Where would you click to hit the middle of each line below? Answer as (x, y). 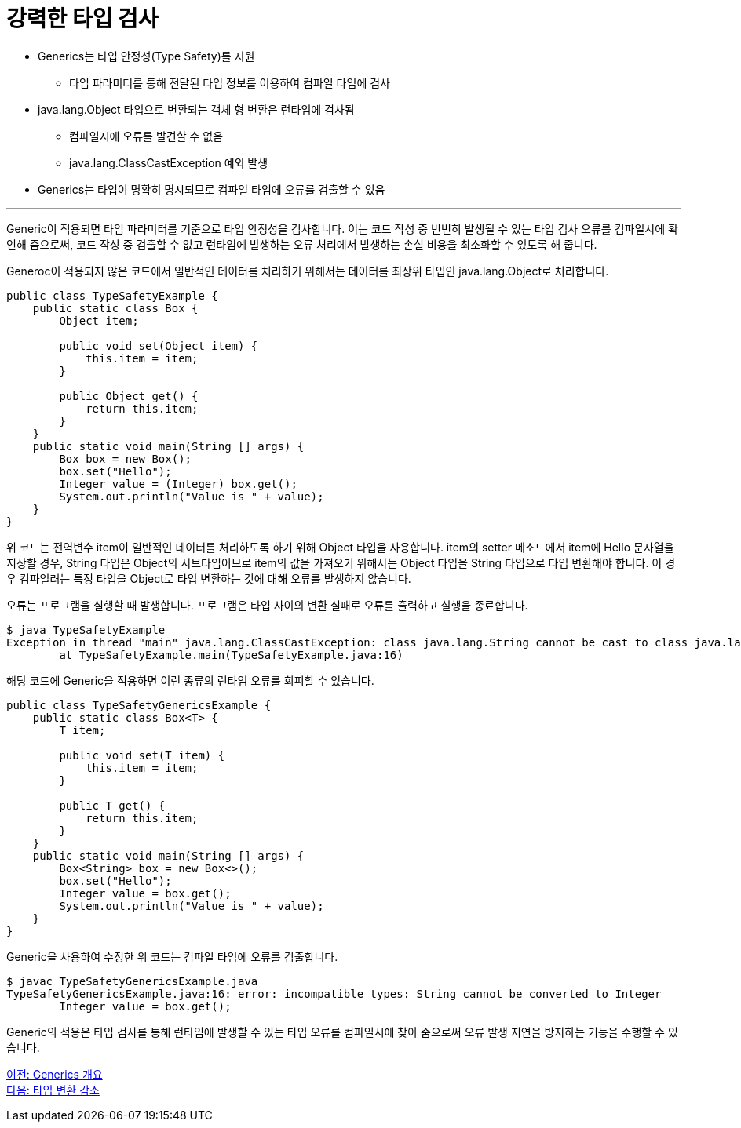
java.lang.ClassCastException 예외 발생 (169, 162)
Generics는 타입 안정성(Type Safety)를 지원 (146, 56)
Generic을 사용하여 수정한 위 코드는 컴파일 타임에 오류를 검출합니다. (172, 956)
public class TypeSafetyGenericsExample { (139, 705)
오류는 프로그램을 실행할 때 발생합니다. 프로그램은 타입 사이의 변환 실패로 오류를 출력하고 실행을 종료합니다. (267, 605)
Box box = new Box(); (126, 458)
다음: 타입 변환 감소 (53, 1090)
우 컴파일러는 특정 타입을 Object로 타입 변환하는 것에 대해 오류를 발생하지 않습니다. (209, 578)
